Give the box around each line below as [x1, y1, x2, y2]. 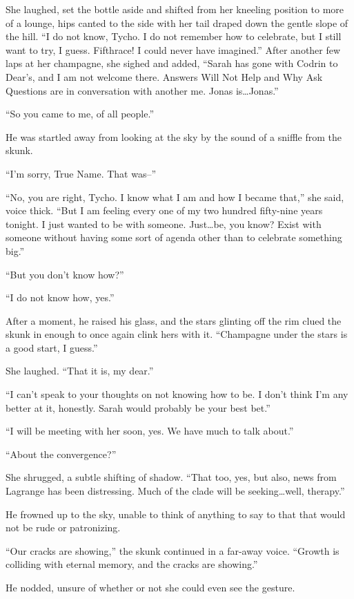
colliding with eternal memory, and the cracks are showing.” [6, 557, 258, 571]
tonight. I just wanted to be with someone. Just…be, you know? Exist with [6, 216, 322, 231]
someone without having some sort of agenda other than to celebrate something [6, 230, 342, 245]
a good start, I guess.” [6, 340, 98, 354]
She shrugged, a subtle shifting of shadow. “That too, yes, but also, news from [6, 470, 337, 484]
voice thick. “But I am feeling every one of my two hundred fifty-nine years [6, 203, 323, 218]
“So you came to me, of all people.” [6, 106, 155, 121]
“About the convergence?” [6, 446, 117, 461]
